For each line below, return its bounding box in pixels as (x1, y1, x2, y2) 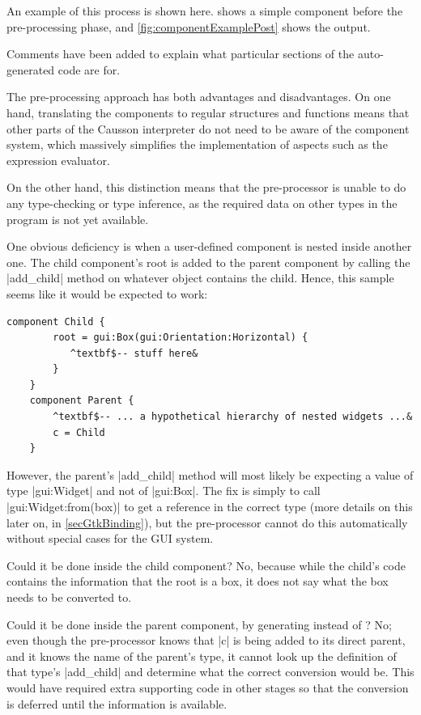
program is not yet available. (6, 210, 149, 227)
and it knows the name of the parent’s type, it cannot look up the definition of (6, 647, 397, 664)
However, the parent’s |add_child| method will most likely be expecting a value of (6, 466, 414, 483)
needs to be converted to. (6, 589, 132, 605)
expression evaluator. (6, 151, 110, 168)
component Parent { (29, 395, 134, 407)
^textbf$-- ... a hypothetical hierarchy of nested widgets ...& (53, 411, 413, 423)
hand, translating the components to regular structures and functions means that (6, 104, 410, 121)
